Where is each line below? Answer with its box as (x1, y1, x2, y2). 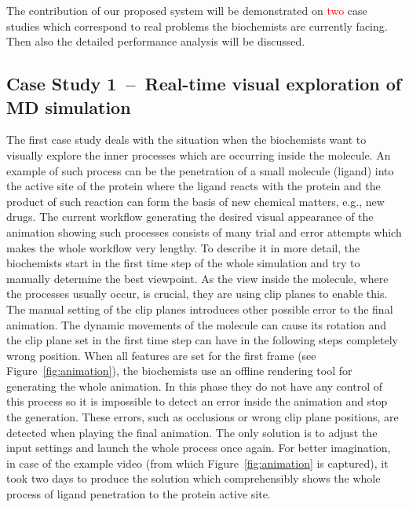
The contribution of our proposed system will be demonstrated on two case (6, 2, 367, 18)
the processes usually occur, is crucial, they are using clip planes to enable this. (6, 285, 388, 302)
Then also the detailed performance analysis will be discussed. (6, 33, 305, 50)
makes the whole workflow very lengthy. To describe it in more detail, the (6, 239, 360, 255)
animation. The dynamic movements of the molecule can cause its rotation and (6, 316, 387, 332)
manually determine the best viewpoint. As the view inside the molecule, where (6, 270, 389, 286)
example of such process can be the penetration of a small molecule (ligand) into (6, 162, 394, 178)
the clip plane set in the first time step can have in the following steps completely (6, 332, 398, 348)
